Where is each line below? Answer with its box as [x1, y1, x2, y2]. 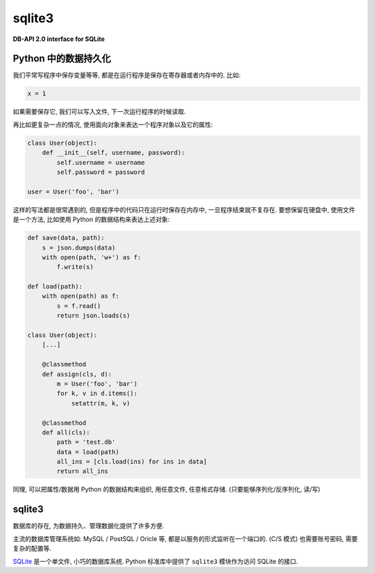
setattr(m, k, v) [71, 399, 131, 407]
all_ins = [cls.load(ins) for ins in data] [56, 458, 208, 466]
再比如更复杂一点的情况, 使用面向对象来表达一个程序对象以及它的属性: [12, 120, 213, 129]
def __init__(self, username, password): [42, 149, 185, 156]
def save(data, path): [27, 234, 105, 242]
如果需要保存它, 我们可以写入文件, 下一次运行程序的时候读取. [12, 108, 186, 116]
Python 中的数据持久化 [12, 53, 111, 65]
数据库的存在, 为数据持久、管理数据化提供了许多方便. [12, 522, 165, 530]
